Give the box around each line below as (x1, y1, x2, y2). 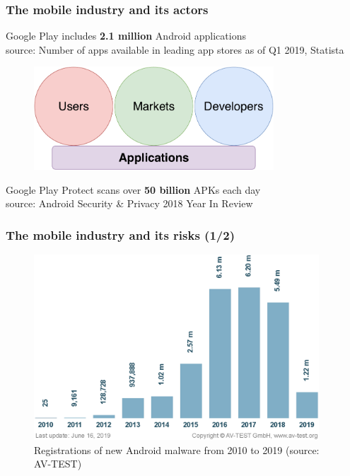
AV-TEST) (34, 456, 82, 471)
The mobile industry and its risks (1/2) (6, 226, 235, 243)
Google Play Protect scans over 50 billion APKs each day (6, 182, 261, 197)
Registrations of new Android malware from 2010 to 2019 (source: (34, 442, 320, 457)
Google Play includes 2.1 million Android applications (6, 28, 246, 43)
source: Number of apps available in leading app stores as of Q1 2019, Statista (6, 42, 344, 57)
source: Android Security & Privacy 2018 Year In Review (6, 196, 253, 211)
